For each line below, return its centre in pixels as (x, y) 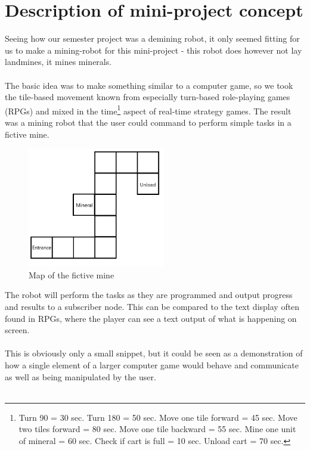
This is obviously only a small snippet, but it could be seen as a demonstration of (154, 353)
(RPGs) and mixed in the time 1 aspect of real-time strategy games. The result (148, 110)
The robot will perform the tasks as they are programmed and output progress (149, 295)
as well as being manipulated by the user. (80, 376)
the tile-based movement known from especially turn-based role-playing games (148, 97)
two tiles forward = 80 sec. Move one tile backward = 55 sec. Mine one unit (157, 429)
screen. (17, 330)
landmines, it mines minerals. (58, 62)
